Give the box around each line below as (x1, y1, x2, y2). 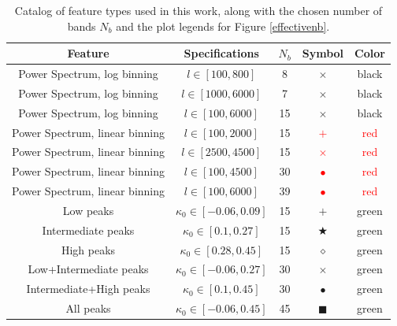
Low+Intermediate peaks (28, 261, 149, 277)
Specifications (184, 45, 259, 61)
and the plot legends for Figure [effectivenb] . (116, 17, 330, 34)
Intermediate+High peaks (26, 280, 150, 297)
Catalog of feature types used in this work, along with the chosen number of (14, 2, 383, 18)
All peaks (65, 300, 111, 317)
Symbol (302, 45, 344, 61)
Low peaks (62, 202, 114, 218)
